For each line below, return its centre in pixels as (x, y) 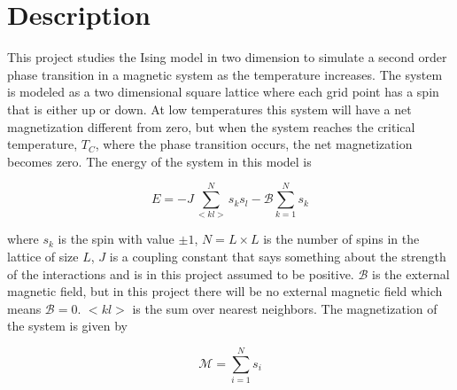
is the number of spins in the (341, 239)
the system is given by (67, 326)
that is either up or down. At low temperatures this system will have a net (209, 109)
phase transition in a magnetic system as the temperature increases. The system (225, 74)
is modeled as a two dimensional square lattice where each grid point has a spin (223, 92)
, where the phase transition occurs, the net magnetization (254, 144)
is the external (411, 273)
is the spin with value (116, 239)
